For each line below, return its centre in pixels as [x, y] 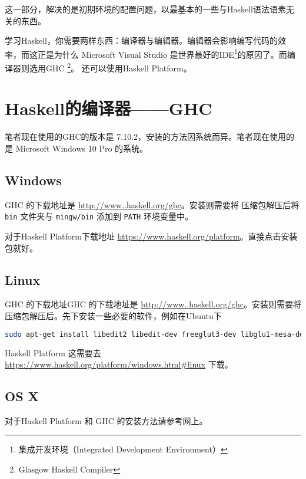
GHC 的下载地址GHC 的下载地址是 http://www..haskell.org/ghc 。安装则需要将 [153, 304]
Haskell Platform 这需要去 [53, 352]
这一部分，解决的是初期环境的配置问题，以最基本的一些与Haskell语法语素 [146, 9]
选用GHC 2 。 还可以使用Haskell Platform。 [110, 67]
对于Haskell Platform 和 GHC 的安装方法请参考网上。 [106, 420]
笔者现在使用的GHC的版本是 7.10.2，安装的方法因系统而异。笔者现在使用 [146, 137]
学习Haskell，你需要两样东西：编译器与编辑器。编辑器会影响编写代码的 [142, 40]
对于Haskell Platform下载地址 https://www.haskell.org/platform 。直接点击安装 [151, 236]
